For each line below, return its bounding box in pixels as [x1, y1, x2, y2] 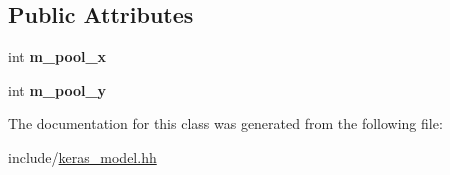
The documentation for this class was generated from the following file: [8, 113, 443, 134]
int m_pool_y [8, 79, 107, 100]
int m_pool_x [8, 46, 107, 67]
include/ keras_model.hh [8, 146, 157, 167]
